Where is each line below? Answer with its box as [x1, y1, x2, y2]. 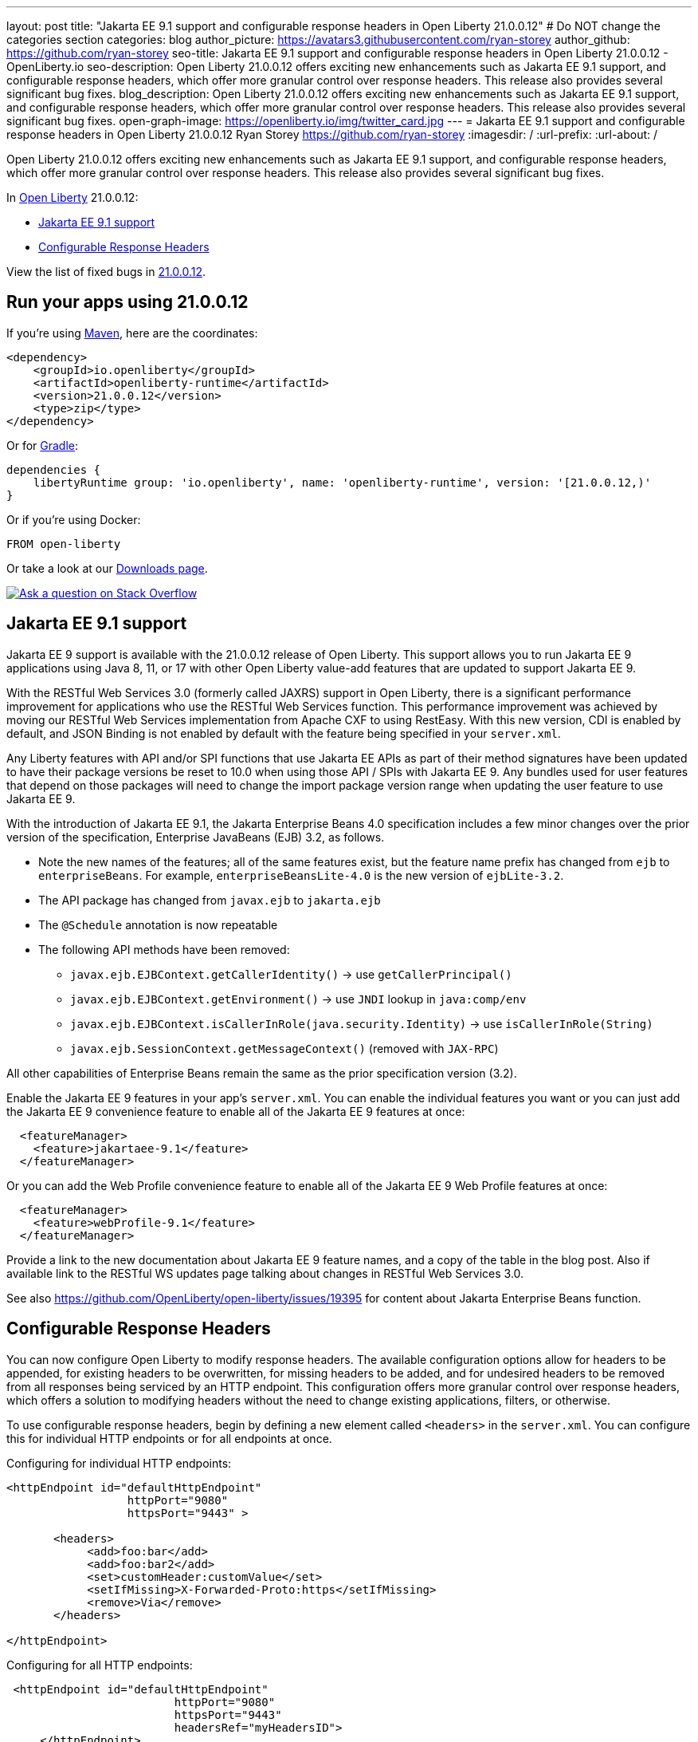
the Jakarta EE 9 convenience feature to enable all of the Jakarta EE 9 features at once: [6, 1104, 465, 1118]
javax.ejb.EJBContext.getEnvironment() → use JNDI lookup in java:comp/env [70, 991, 527, 1006]
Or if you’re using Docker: [6, 512, 141, 526]
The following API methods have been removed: [38, 942, 290, 956]
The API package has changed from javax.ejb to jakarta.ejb [38, 893, 381, 907]
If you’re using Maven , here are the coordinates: [6, 325, 258, 340]
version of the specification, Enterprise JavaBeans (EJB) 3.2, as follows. [6, 830, 385, 844]
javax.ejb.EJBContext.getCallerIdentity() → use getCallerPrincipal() [70, 967, 512, 981]
